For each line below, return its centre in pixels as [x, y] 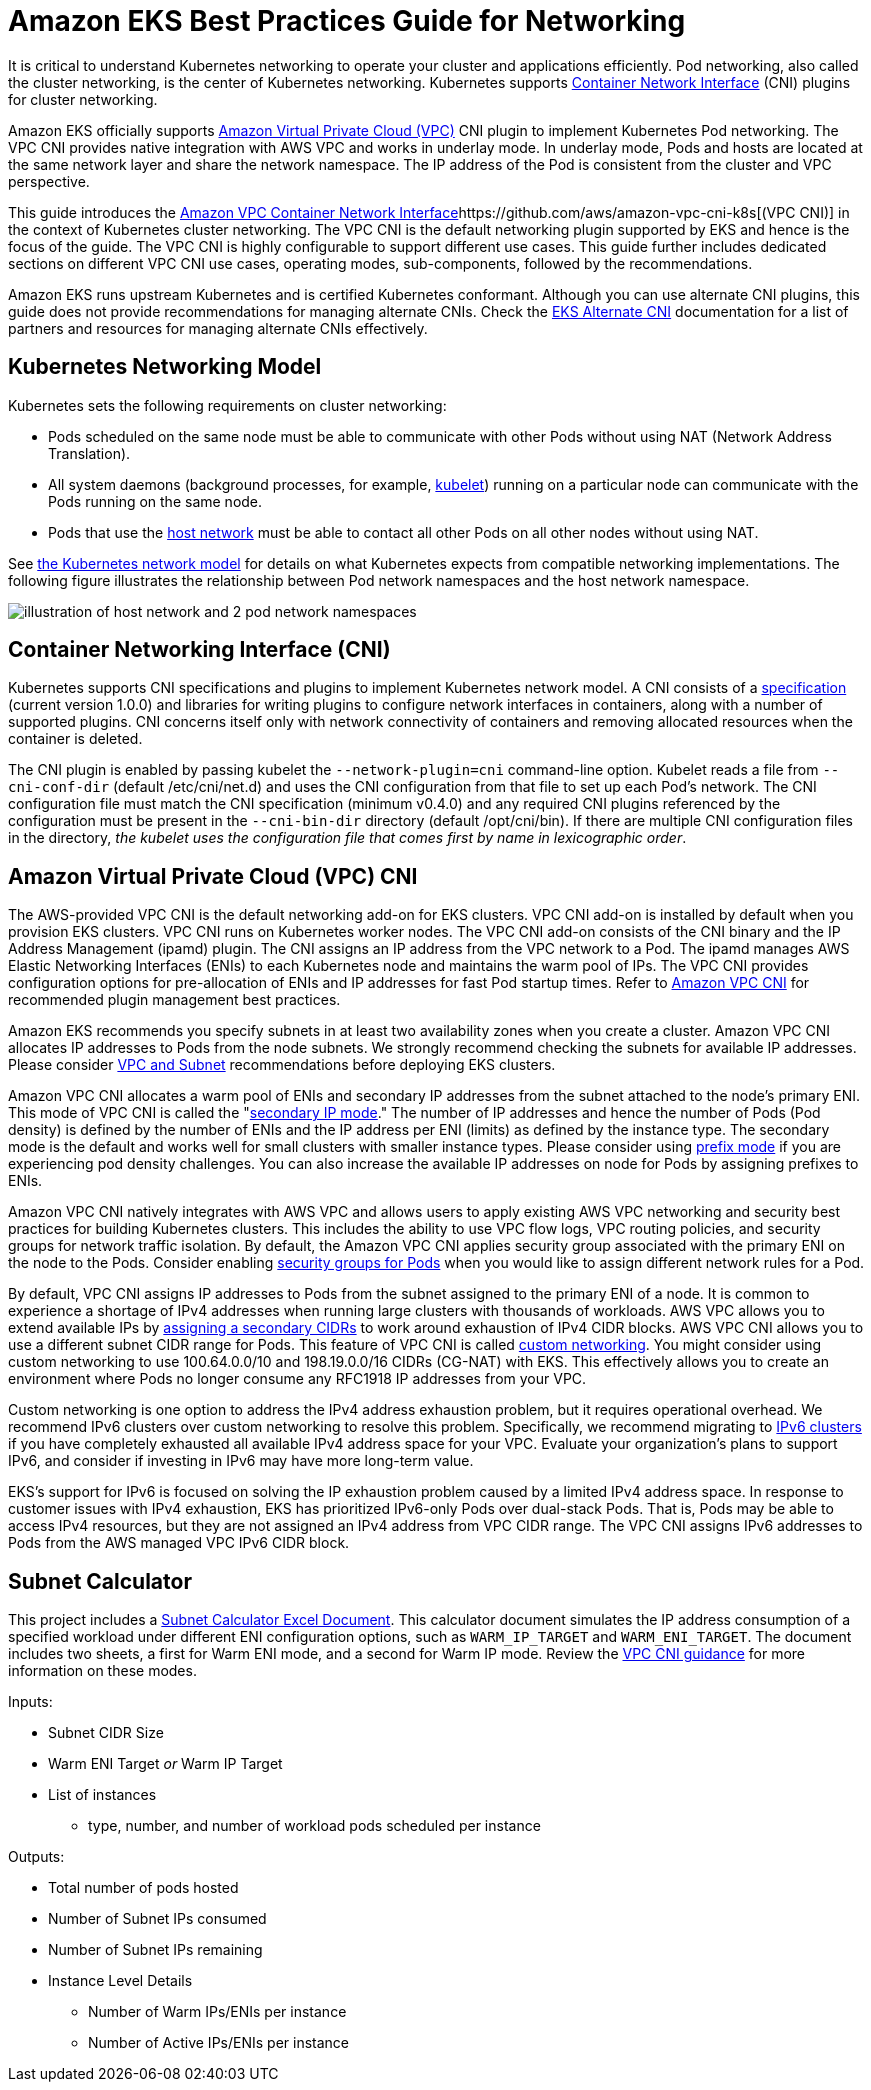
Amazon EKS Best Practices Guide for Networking [347, 21]
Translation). [89, 453]
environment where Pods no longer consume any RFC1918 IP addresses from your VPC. [297, 1379]
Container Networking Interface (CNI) [199, 650]
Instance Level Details [120, 1981]
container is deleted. [75, 739]
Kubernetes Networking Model [165, 367]
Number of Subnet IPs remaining [155, 1950]
